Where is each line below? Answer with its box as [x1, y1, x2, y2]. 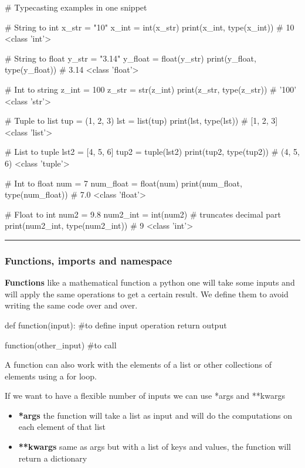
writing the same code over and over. [5, 299, 138, 311]
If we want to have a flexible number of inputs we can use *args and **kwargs [5, 389, 285, 402]
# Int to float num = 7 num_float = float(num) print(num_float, [5, 177, 242, 189]
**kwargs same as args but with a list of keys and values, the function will [18, 440, 291, 453]
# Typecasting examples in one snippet [5, 1, 147, 13]
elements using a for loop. [5, 369, 97, 382]
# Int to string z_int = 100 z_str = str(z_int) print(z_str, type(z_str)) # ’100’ [5, 83, 297, 95]
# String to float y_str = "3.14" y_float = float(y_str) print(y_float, [5, 52, 256, 64]
